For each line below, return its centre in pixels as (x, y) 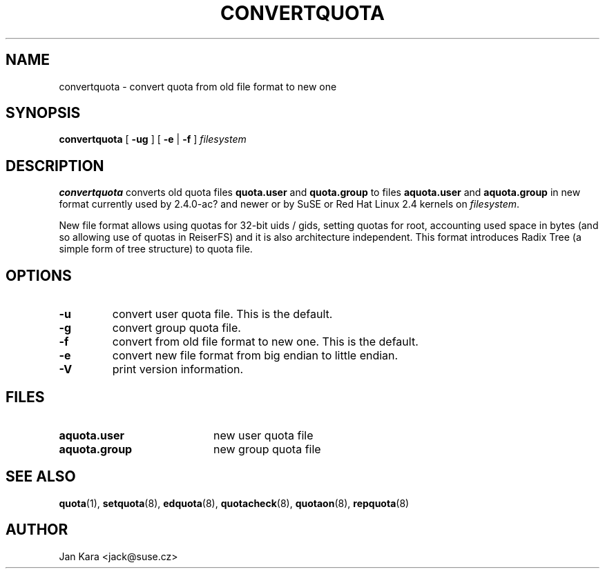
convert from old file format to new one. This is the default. (265, 342)
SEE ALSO (41, 477)
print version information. (178, 369)
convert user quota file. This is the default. (222, 314)
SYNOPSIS (43, 113)
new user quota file (263, 435)
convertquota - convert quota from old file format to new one (198, 86)
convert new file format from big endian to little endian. (255, 356)
